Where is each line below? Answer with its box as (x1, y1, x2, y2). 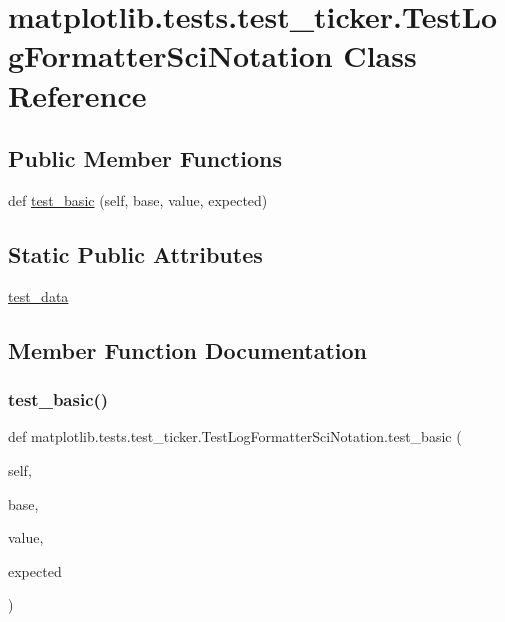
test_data (8, 285, 69, 306)
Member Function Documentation (8, 334, 368, 365)
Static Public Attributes (8, 238, 263, 269)
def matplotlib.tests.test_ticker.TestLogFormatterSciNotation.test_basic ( (8, 426, 462, 447)
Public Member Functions (8, 143, 282, 174)
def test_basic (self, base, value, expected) (8, 189, 268, 210)
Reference (8, 74, 147, 115)
